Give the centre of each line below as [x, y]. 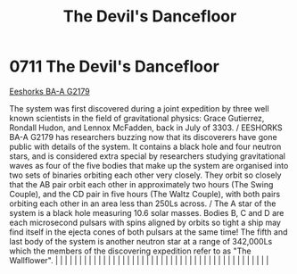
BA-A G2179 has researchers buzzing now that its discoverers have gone [144, 137]
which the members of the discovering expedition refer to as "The [130, 251]
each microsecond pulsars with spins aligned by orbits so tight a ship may [145, 222]
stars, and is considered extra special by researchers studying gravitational [147, 156]
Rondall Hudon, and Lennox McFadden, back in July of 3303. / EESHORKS [146, 128]
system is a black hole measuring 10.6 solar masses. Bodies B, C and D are [147, 212]
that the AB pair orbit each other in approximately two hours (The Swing [141, 184]
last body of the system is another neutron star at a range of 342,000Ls [141, 241]
